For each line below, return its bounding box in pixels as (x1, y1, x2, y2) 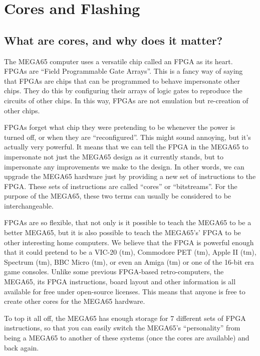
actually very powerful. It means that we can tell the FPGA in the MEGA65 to (4, 141, 248, 152)
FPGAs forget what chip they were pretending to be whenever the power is (4, 122, 235, 132)
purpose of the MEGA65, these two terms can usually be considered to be (4, 191, 231, 201)
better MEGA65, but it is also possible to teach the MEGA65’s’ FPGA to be (4, 227, 241, 238)
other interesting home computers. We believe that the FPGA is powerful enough (4, 237, 254, 247)
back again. (4, 342, 39, 352)
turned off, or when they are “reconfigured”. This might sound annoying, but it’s (4, 131, 251, 142)
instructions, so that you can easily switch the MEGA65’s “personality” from (4, 322, 240, 333)
